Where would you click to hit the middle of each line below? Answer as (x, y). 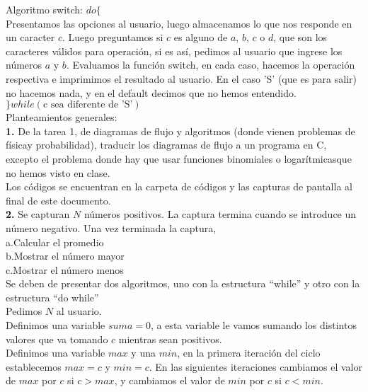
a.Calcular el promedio (55, 242)
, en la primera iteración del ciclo (249, 353)
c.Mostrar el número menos (65, 269)
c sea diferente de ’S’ (88, 105)
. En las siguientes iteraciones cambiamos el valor (255, 366)
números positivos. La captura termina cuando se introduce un (220, 214)
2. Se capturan (38, 214)
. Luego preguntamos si (113, 37)
